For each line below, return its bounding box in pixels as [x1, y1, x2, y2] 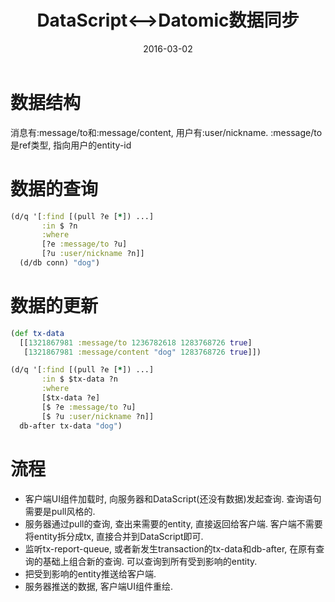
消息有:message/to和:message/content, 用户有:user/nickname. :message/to [10, 126, 323, 138]
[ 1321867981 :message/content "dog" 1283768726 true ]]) [23, 347, 262, 357]
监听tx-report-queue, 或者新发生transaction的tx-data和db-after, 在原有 [24, 542, 317, 555]
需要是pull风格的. [24, 505, 96, 517]
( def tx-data [10, 328, 65, 338]
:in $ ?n [41, 221, 78, 231]
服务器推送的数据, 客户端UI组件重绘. [24, 580, 173, 592]
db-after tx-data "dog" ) [19, 421, 123, 431]
